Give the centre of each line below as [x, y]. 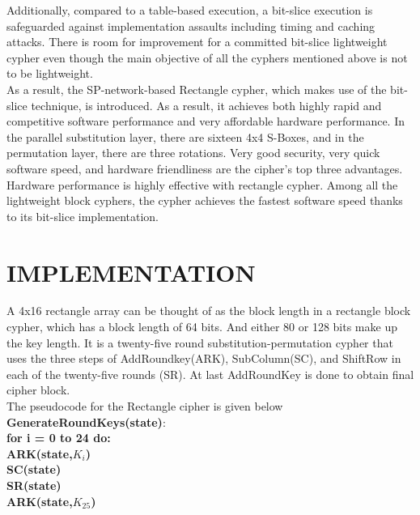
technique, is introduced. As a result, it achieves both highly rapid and [206, 105]
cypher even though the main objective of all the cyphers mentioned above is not [207, 57]
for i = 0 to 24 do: [59, 438]
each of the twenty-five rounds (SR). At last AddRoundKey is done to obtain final [210, 374]
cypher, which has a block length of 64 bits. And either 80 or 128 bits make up [202, 327]
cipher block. [38, 390]
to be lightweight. [50, 73]
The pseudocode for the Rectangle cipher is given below [145, 406]
